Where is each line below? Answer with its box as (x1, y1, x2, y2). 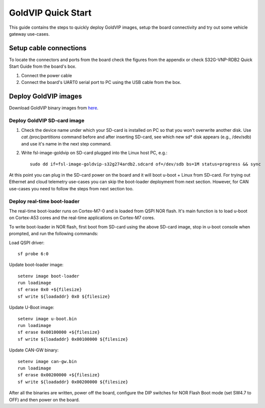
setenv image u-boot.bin (18, 316, 77, 322)
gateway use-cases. (9, 31, 50, 37)
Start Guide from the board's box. (9, 63, 76, 69)
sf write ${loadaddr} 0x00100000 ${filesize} (18, 336, 129, 342)
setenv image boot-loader (18, 273, 80, 279)
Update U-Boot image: (9, 305, 55, 310)
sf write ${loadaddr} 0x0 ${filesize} (18, 293, 111, 299)
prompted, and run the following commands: (9, 231, 98, 237)
